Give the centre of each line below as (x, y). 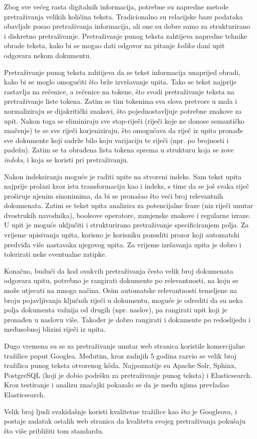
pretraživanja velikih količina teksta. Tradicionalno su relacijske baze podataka (124, 16)
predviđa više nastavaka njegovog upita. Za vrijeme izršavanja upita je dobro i (123, 244)
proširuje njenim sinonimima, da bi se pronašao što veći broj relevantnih (114, 195)
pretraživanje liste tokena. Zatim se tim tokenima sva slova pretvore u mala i (121, 101)
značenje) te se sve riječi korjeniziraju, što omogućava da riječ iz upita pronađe (124, 130)
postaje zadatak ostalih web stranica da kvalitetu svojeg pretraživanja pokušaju (125, 421)
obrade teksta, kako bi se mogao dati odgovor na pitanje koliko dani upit (114, 45)
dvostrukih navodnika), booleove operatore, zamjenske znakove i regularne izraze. (128, 215)
